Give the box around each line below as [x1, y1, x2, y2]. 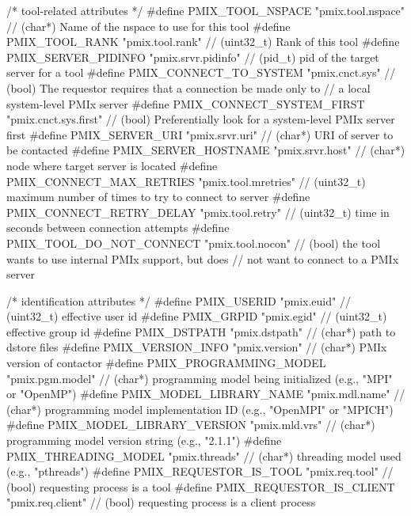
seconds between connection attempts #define [6, 219, 230, 236]
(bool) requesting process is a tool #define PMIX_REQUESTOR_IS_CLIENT [6, 478, 395, 495]
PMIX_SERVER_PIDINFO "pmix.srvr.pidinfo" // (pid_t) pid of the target [6, 48, 379, 65]
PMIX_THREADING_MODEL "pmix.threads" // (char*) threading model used [6, 447, 401, 464]
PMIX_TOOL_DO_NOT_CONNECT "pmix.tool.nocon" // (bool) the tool [6, 234, 381, 251]
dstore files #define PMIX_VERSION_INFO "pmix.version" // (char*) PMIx [6, 339, 387, 355]
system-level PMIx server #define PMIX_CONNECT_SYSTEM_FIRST [6, 95, 365, 112]
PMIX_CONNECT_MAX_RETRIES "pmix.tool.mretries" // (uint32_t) [6, 173, 366, 189]
